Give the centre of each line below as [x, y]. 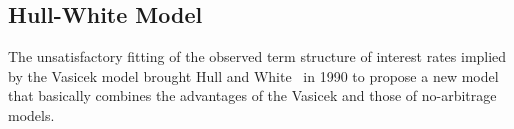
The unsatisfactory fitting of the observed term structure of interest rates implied [257, 56]
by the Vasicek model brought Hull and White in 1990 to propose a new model [253, 75]
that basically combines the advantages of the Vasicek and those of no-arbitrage [252, 95]
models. [31, 114]
